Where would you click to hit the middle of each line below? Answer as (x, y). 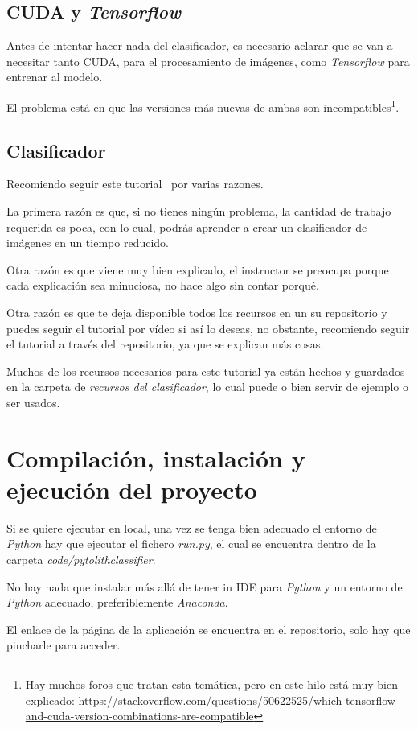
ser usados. (33, 402)
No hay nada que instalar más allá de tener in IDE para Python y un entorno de (205, 586)
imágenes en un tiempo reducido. (88, 243)
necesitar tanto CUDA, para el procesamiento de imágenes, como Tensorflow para (208, 61)
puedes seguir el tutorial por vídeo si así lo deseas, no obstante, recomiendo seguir (208, 328)
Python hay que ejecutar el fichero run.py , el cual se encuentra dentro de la (191, 544)
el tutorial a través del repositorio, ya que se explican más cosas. (165, 344)
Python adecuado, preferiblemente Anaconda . (117, 602)
